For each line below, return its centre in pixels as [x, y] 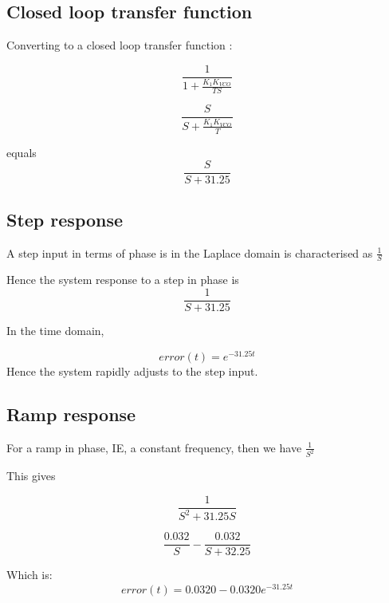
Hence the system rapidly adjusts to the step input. [132, 370]
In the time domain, [55, 331]
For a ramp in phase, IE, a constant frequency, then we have [154, 447]
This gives [31, 476]
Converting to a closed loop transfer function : [120, 45]
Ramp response [71, 414]
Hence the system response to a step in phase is [123, 280]
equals [22, 152]
